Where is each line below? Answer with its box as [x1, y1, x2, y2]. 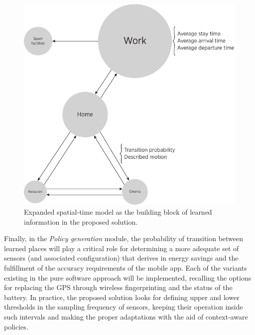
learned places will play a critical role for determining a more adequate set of [4, 243, 239, 253]
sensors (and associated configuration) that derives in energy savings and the [4, 253, 239, 263]
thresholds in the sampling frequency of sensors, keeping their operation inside [4, 302, 243, 312]
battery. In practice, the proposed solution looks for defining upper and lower [4, 292, 240, 302]
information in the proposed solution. [24, 216, 138, 227]
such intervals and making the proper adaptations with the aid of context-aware [4, 311, 248, 322]
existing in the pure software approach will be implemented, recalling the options [4, 272, 252, 283]
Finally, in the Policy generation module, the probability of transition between [4, 233, 244, 244]
